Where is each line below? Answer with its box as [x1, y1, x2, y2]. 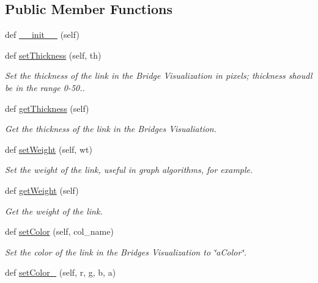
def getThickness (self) [5, 101, 89, 114]
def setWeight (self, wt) [5, 142, 92, 155]
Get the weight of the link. [5, 204, 103, 217]
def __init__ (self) [5, 28, 79, 41]
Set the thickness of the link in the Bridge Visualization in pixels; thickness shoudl [5, 69, 312, 82]
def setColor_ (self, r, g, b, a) [5, 266, 116, 279]
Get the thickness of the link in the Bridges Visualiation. [5, 122, 216, 135]
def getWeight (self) [5, 183, 79, 196]
